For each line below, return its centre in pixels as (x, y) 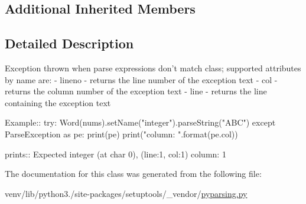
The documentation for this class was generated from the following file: (133, 174)
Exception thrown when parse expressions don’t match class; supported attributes (153, 68)
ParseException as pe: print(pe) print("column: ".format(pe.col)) (121, 134)
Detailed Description (69, 43)
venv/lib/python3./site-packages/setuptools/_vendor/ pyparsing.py (126, 193)
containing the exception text (58, 102)
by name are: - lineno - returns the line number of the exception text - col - (141, 79)
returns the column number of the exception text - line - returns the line (136, 91)
